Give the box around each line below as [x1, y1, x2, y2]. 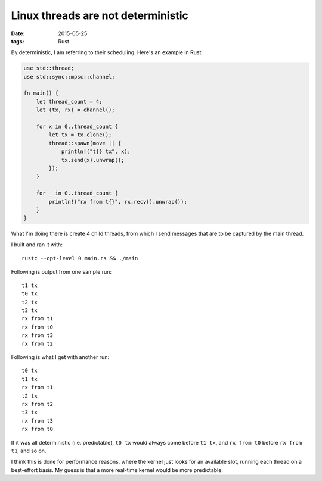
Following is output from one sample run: [11, 268, 112, 275]
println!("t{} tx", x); [61, 148, 131, 155]
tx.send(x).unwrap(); [61, 157, 125, 163]
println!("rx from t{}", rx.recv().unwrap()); [48, 198, 187, 205]
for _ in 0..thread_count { [36, 190, 119, 196]
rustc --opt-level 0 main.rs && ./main [21, 255, 138, 262]
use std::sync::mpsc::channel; [23, 73, 116, 80]
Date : [11, 30, 25, 37]
